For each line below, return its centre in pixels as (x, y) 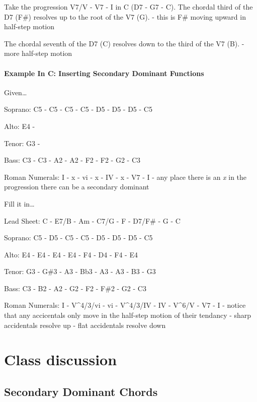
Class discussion (61, 359)
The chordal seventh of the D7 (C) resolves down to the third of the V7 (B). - (124, 43)
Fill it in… (19, 203)
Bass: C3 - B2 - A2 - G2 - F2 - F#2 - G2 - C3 (75, 288)
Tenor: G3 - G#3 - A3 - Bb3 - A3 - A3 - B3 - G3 (80, 271)
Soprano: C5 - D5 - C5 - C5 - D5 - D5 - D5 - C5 (78, 238)
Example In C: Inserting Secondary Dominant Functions (104, 73)
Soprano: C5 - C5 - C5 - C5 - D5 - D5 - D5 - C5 (78, 109)
